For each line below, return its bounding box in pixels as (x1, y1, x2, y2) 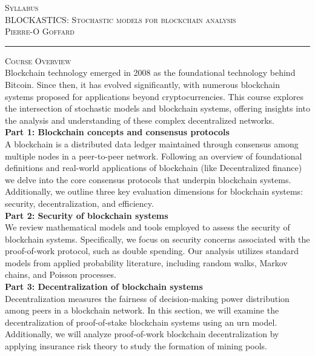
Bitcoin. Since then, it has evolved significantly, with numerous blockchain (5, 78, 280, 90)
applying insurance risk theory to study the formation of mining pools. (5, 340, 267, 352)
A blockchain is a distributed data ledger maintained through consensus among (5, 137, 299, 150)
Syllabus (5, 1, 39, 13)
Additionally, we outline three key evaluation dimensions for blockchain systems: (5, 185, 303, 198)
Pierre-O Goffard (5, 25, 75, 38)
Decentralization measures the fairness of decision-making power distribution (5, 292, 290, 304)
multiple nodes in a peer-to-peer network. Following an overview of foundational (5, 149, 302, 162)
